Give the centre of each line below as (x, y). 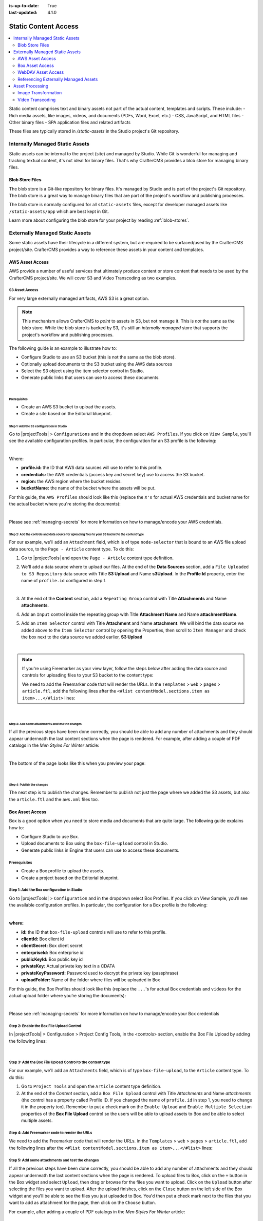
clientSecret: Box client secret (52, 946)
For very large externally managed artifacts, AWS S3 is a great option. (79, 298)
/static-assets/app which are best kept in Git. (59, 211)
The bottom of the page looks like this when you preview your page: (77, 763)
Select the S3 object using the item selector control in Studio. (83, 371)
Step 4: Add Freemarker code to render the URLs (51, 1133)
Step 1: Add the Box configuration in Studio (46, 890)
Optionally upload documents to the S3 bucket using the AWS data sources (97, 364)
